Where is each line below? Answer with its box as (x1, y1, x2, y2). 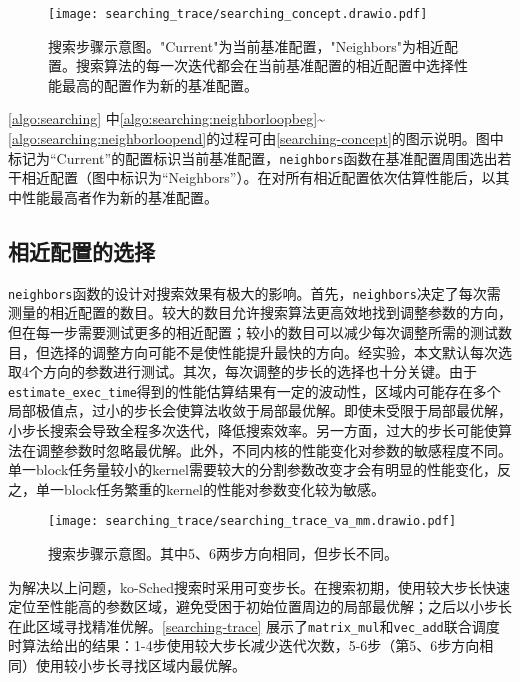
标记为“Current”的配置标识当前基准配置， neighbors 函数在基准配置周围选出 (8, 147, 498, 168)
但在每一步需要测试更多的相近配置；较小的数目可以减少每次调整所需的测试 (8, 321, 498, 342)
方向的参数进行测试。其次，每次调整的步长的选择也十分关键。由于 (42, 361, 477, 382)
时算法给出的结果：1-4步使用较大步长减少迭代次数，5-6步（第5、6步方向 (8, 635, 480, 656)
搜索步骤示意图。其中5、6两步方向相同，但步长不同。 (48, 542, 398, 563)
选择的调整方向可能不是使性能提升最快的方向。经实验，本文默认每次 (49, 341, 498, 362)
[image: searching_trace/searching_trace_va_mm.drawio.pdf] (48, 514, 457, 529)
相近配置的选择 (8, 235, 155, 266)
